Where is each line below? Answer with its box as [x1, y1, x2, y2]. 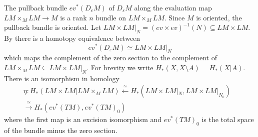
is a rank [60, 12, 87, 22]
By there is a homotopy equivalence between [4, 32, 140, 43]
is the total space [201, 114, 254, 125]
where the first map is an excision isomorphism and [4, 114, 162, 125]
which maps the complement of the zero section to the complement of [4, 52, 217, 63]
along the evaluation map [134, 2, 212, 12]
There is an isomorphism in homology [4, 73, 119, 83]
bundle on [95, 12, 126, 22]
